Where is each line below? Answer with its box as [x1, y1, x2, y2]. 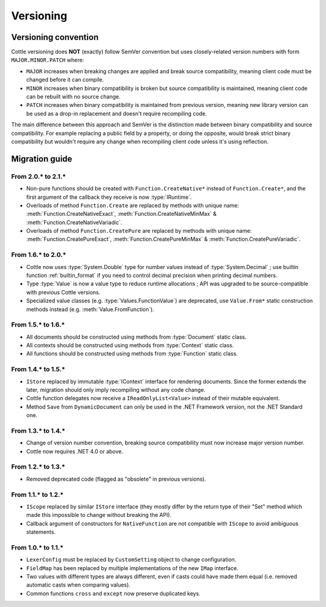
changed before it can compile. [26, 76, 104, 83]
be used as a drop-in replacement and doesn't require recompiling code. [26, 109, 208, 117]
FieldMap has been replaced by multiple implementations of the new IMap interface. [26, 564, 238, 571]
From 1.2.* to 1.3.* [11, 463, 66, 471]
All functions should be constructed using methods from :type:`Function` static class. [26, 350, 238, 357]
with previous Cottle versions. [26, 288, 101, 296]
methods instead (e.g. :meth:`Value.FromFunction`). [26, 305, 155, 313]
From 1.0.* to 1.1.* [11, 543, 63, 551]
